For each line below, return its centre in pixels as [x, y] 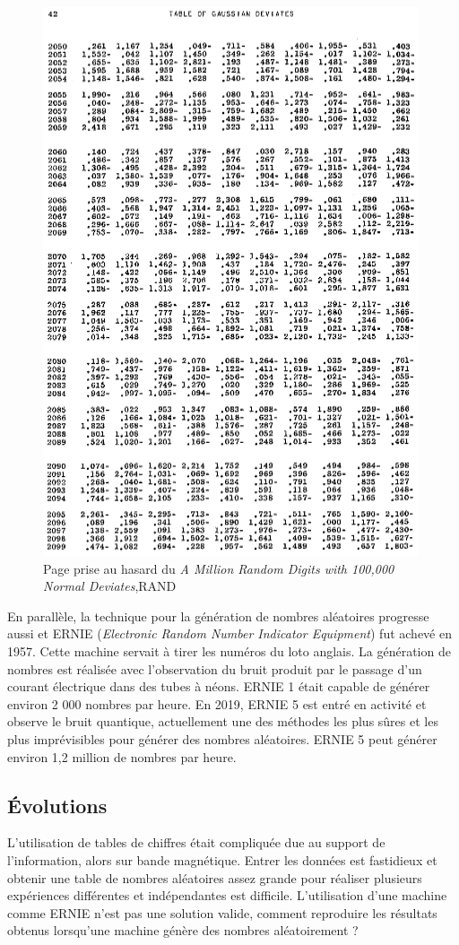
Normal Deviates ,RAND [110, 586]
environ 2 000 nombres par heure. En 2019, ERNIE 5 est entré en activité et [217, 703]
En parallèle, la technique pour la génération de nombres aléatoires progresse [218, 616]
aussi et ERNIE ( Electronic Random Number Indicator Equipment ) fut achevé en [229, 633]
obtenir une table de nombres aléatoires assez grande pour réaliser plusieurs [215, 877]
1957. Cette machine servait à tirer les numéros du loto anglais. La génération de [229, 650]
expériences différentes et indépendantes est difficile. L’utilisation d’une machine [227, 895]
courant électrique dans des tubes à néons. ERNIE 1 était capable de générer [219, 686]
